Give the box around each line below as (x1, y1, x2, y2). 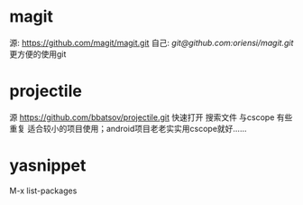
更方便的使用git (9, 48, 67, 60)
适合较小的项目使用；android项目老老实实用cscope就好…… (26, 123, 247, 134)
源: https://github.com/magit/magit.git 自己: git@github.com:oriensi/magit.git (9, 37, 294, 48)
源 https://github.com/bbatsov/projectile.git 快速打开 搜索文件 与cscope (9, 111, 275, 123)
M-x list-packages (9, 185, 78, 196)
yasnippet (9, 155, 87, 176)
